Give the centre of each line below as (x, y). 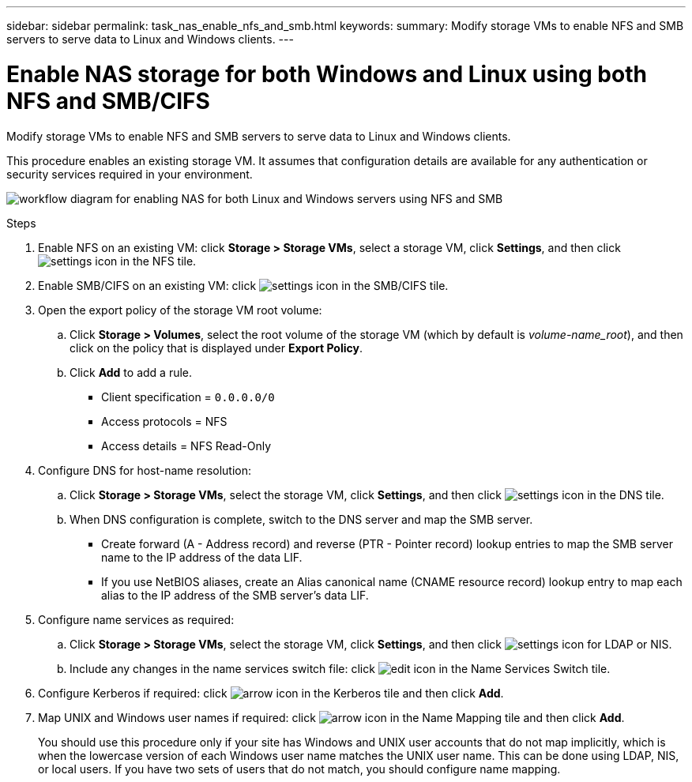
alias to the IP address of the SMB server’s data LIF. (235, 595)
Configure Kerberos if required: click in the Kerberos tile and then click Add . (271, 693)
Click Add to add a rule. (131, 372)
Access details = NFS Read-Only (186, 446)
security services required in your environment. (130, 174)
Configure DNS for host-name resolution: (145, 470)
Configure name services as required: (136, 619)
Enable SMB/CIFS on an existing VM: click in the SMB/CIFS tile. (243, 285)
